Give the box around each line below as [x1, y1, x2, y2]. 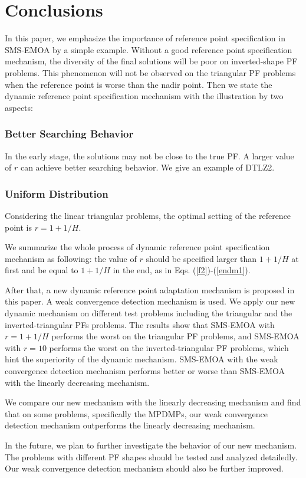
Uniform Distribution [5, 186, 108, 201]
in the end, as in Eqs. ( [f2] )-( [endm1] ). [113, 264, 251, 276]
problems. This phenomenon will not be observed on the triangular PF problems [5, 66, 296, 78]
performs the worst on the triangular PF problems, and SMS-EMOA [51, 330, 300, 342]
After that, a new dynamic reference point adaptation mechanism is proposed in [5, 283, 295, 296]
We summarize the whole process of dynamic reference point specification [5, 241, 270, 253]
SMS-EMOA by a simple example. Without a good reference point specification [5, 43, 292, 55]
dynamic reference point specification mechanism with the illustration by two [5, 90, 284, 102]
